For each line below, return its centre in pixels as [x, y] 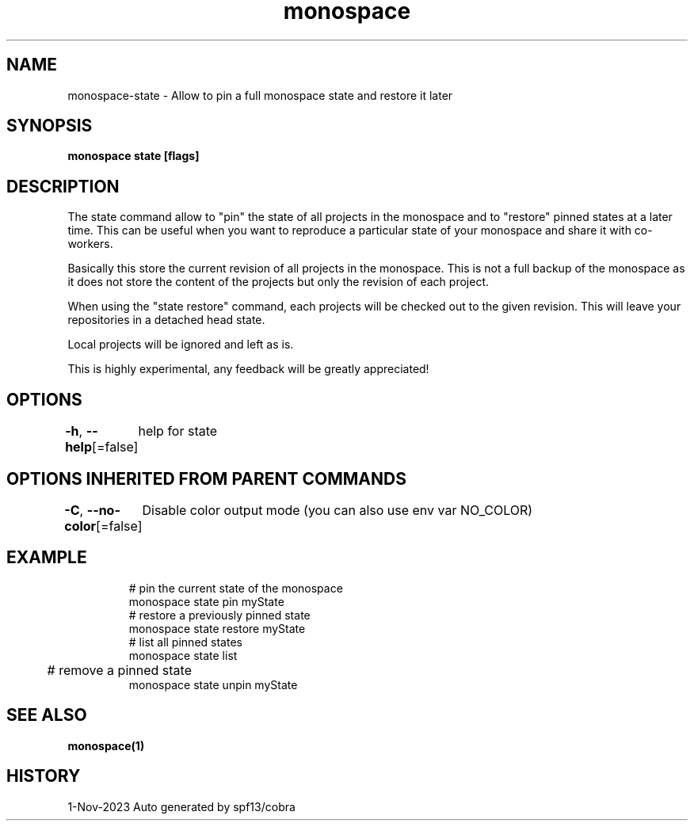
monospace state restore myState [217, 628]
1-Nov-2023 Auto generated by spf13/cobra [181, 806]
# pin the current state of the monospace [236, 588]
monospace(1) [106, 745]
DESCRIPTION [63, 186]
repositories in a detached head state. [166, 320]
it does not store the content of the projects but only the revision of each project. [278, 282]
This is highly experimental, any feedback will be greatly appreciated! [248, 369]
